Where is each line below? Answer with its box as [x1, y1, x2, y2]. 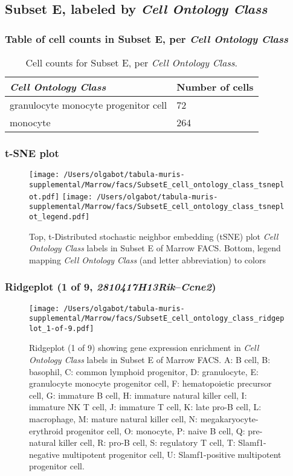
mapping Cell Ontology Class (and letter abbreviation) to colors [29, 253, 266, 266]
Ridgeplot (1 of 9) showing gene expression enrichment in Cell [29, 341, 259, 354]
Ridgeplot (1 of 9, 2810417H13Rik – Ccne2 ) [5, 279, 216, 294]
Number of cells [176, 80, 254, 94]
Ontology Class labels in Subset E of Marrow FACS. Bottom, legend [29, 242, 281, 254]
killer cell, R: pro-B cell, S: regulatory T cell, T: [59, 436, 236, 449]
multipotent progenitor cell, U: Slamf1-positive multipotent [62, 448, 282, 460]
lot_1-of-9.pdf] [29, 324, 94, 333]
